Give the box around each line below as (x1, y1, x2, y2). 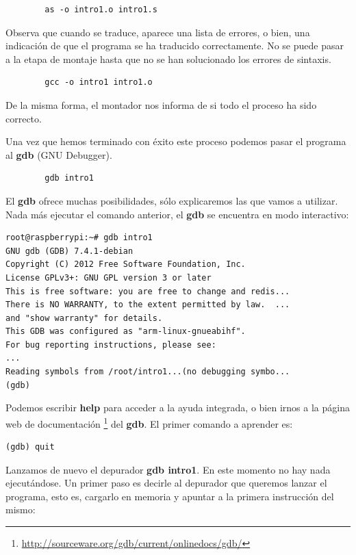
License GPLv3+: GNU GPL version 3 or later (5, 272, 212, 283)
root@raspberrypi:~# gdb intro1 (5, 233, 153, 243)
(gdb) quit (5, 442, 55, 452)
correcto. (5, 111, 42, 125)
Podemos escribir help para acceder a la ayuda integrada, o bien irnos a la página (5, 400, 350, 415)
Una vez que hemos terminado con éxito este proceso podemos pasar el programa (5, 134, 346, 149)
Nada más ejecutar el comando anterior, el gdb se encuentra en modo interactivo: (5, 207, 349, 221)
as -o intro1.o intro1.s (44, 5, 157, 14)
